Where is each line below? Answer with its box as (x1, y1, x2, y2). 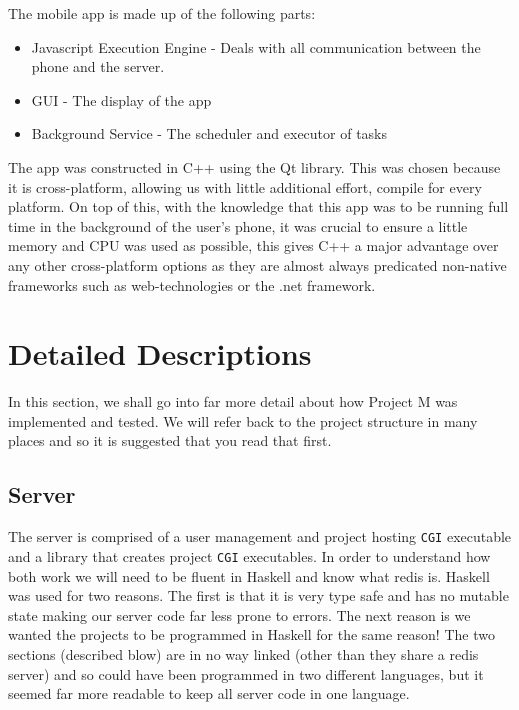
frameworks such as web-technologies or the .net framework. (8, 274, 376, 295)
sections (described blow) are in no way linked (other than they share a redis (8, 643, 479, 664)
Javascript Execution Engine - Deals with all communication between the (31, 36, 481, 57)
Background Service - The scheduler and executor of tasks (31, 123, 388, 144)
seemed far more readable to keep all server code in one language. (8, 683, 410, 704)
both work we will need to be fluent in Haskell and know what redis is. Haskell (8, 565, 490, 586)
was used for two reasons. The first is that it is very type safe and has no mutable (8, 585, 509, 606)
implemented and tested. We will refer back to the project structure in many (8, 410, 478, 431)
